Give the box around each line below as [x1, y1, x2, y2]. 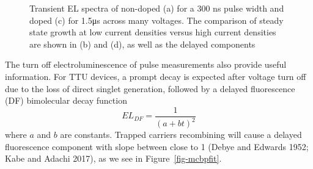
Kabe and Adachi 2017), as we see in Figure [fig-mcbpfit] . [5, 152, 222, 165]
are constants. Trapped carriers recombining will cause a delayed [60, 128, 302, 141]
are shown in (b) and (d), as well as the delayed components [29, 37, 256, 50]
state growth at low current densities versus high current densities [29, 26, 276, 38]
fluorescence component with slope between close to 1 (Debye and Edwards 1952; [5, 140, 309, 153]
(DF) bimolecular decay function [5, 94, 127, 107]
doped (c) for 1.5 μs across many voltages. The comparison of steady [29, 13, 284, 26]
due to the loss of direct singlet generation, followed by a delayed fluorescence [5, 82, 295, 95]
